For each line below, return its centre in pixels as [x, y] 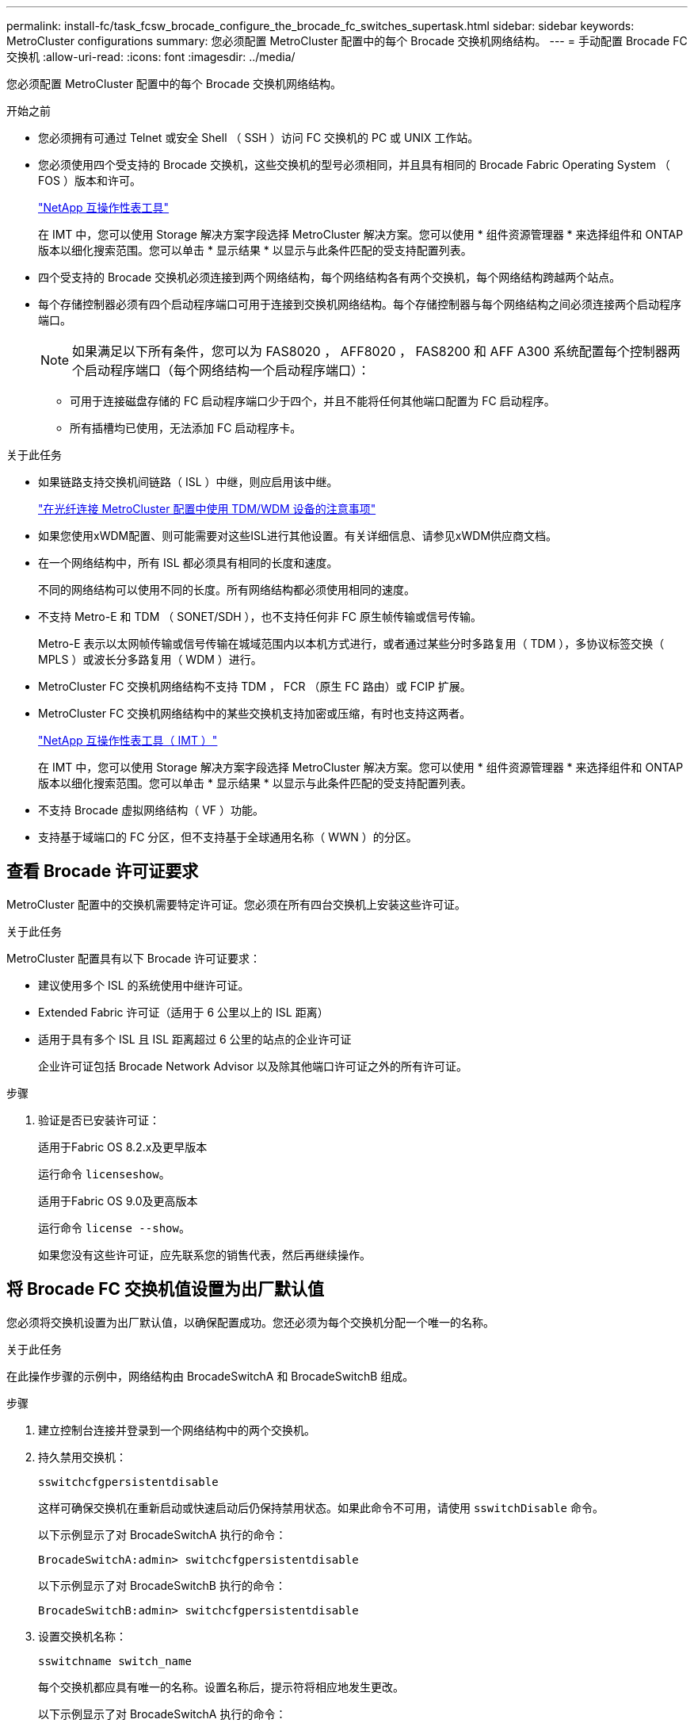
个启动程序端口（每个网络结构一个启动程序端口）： [221, 370]
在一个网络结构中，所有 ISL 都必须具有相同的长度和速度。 [188, 563]
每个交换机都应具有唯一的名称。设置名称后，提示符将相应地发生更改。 [221, 1687]
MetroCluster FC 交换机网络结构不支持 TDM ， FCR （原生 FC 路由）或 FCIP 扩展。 [255, 686]
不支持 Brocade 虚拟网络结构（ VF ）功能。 [151, 810]
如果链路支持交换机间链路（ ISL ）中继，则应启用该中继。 [188, 482]
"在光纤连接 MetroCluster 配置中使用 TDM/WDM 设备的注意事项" [207, 509]
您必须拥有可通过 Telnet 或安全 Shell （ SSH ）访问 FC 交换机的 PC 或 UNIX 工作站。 [259, 138]
